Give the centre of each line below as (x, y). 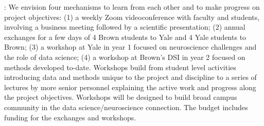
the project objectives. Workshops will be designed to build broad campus (121, 97)
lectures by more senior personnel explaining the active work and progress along (130, 87)
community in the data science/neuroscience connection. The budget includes (126, 107)
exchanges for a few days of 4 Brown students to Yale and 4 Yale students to (125, 37)
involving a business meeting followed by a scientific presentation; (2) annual (125, 27)
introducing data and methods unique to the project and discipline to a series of (130, 77)
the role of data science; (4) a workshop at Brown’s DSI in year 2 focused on (125, 57)
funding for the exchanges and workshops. (70, 117)
